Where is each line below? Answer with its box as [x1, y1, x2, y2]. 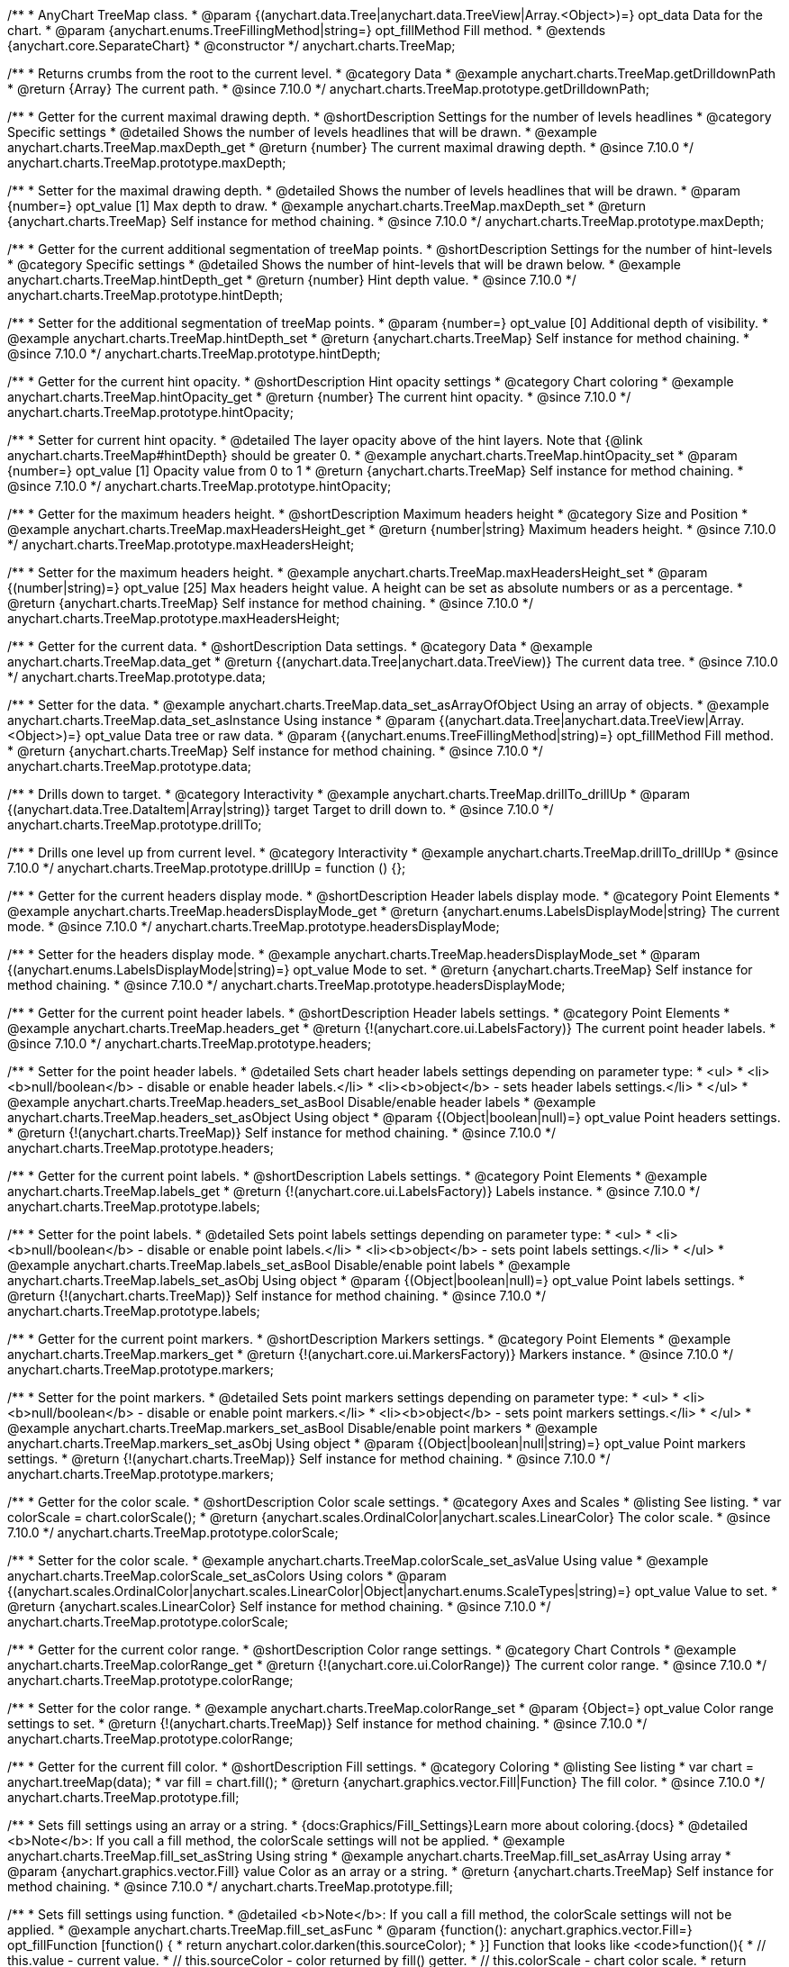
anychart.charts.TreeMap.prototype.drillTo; [7, 817, 262, 832]
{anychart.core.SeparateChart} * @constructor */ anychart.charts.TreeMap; [7, 38, 456, 53]
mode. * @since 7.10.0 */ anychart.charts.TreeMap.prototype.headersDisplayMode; [7, 919, 500, 934]
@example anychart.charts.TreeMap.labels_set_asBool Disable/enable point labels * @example [7, 1257, 571, 1273]
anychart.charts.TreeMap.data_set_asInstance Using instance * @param [7, 712, 436, 728]
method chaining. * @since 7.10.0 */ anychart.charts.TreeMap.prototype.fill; [7, 1879, 453, 1894]
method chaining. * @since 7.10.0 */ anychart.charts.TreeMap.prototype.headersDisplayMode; [7, 977, 566, 993]
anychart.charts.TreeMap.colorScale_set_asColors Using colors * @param [7, 1568, 447, 1583]
